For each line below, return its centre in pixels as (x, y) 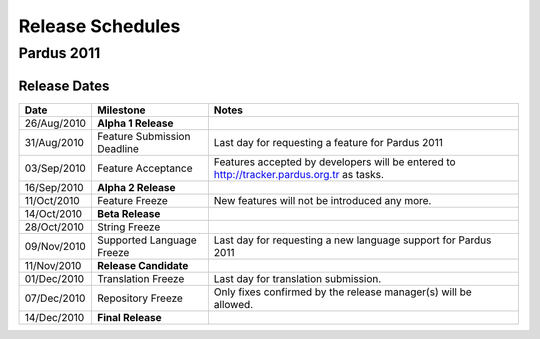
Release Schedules (99, 26)
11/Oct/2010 (52, 200)
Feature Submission (143, 136)
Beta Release (128, 213)
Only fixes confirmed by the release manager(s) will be (342, 292)
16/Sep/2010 (54, 187)
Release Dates (64, 85)
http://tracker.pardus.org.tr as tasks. (298, 174)
